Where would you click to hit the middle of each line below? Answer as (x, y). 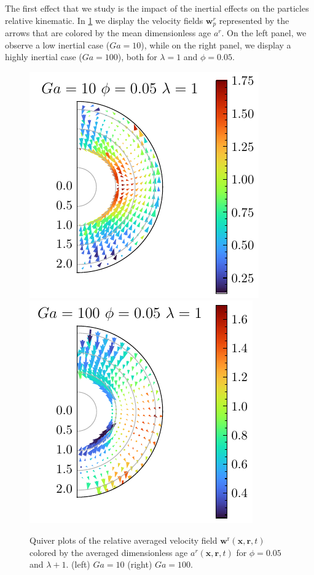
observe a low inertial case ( (57, 44)
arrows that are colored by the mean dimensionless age (108, 33)
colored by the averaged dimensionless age (109, 552)
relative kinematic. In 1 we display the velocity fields (104, 20)
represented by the (254, 20)
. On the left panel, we (264, 33)
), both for (137, 57)
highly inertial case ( (44, 57)
